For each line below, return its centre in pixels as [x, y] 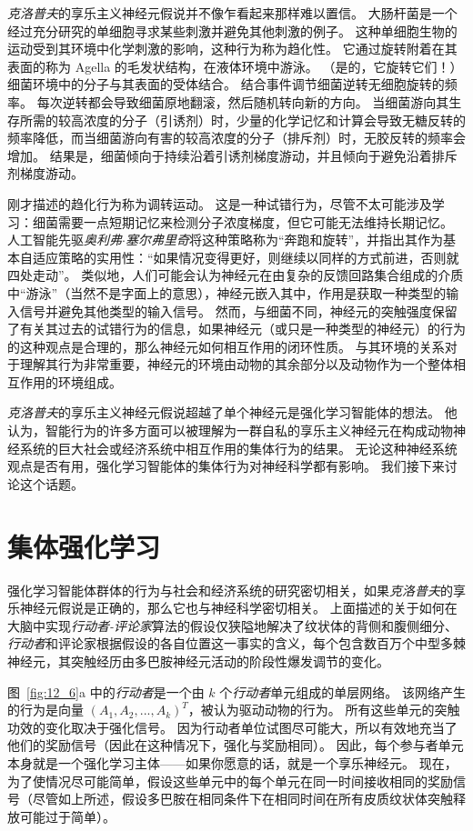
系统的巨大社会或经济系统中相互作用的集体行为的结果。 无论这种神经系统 [238, 448]
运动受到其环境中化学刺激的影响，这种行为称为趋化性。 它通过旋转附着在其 [232, 49]
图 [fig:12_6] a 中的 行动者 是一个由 [106, 691]
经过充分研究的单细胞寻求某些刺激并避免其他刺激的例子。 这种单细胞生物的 [232, 30]
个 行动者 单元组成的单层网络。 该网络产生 [342, 691]
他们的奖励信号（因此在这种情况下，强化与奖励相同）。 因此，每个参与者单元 [236, 745]
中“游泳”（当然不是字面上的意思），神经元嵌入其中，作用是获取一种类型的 [227, 292]
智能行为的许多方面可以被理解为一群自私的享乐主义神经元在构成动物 [249, 431]
